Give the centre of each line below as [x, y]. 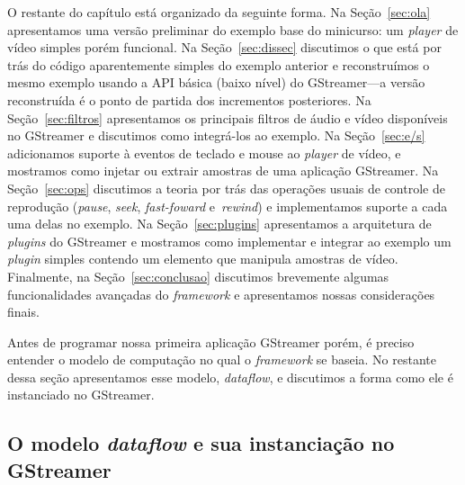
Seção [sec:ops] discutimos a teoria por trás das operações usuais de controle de [226, 188]
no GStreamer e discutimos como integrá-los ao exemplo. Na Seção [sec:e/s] [216, 135]
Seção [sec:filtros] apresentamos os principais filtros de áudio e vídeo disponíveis [228, 117]
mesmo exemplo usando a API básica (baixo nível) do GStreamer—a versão [216, 82]
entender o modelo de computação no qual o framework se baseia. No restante [222, 359]
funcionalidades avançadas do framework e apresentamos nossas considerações [221, 294]
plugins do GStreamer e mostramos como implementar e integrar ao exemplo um [229, 241]
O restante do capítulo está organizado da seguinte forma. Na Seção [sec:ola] [219, 12]
